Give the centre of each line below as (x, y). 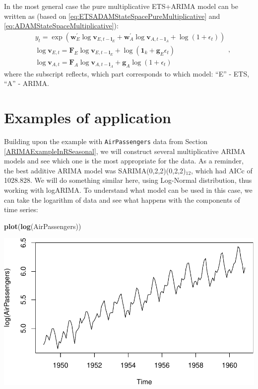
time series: (21, 209)
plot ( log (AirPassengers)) (43, 226)
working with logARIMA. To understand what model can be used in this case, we (128, 190)
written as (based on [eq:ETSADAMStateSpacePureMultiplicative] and (112, 16)
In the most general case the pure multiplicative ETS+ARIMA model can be (121, 6)
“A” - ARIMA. (27, 83)
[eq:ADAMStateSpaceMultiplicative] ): (61, 26)
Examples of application (88, 117)
